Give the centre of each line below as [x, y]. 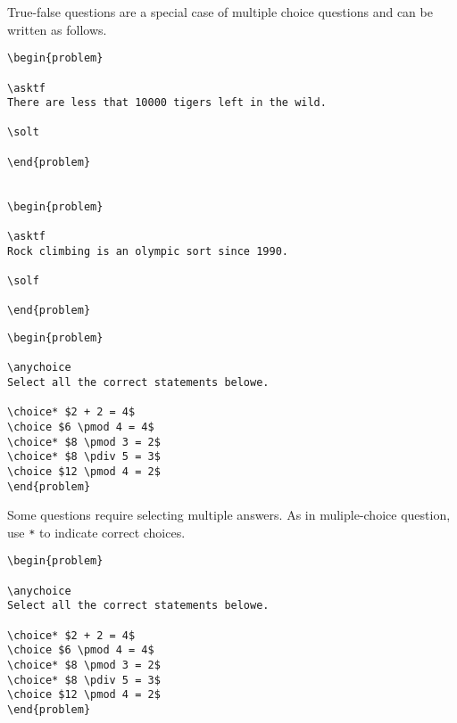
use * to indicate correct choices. [96, 532]
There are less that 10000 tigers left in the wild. [167, 103]
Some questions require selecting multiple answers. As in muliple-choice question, [229, 515]
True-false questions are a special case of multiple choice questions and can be [220, 12]
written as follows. [57, 29]
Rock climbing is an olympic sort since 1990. [148, 251]
